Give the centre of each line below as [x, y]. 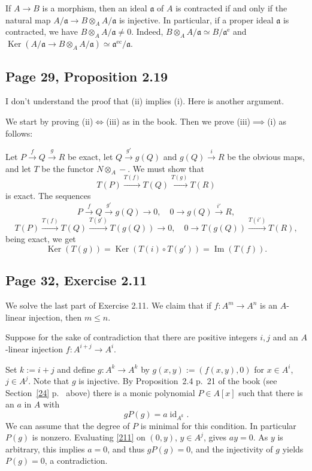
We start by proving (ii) [49, 121]
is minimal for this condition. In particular [218, 425]
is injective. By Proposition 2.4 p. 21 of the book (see [178, 381]
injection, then [55, 317]
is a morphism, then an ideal [95, 8]
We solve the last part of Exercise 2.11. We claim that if [108, 305]
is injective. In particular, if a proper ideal [196, 19]
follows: [19, 133]
